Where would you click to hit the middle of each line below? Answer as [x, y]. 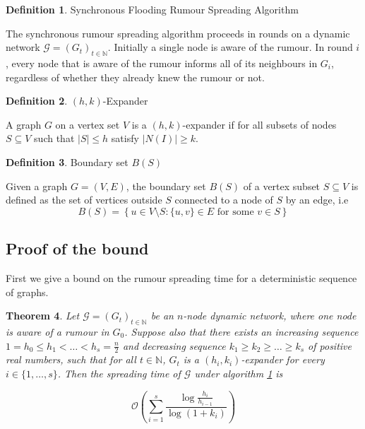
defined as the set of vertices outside [84, 200]
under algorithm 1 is [239, 373]
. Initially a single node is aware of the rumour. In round [230, 47]
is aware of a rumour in [58, 331]
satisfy [125, 138]
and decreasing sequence [174, 345]
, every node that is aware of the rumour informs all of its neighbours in [162, 63]
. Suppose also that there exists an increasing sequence [241, 331]
